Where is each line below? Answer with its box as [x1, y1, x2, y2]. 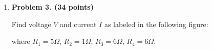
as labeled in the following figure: [104, 18, 208, 29]
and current [60, 18, 97, 29]
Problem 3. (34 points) [11, 2, 94, 12]
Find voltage [11, 18, 51, 29]
